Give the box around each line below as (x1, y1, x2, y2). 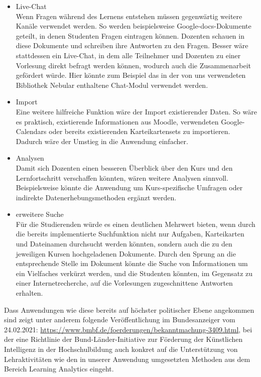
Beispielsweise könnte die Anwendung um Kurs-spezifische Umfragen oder (16, 182, 243, 193)
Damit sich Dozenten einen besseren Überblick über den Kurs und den (16, 162, 233, 173)
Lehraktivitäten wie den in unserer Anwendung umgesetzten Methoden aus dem (4, 353, 250, 364)
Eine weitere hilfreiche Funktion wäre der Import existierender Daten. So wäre (16, 106, 257, 116)
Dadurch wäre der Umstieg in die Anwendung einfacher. (16, 136, 188, 146)
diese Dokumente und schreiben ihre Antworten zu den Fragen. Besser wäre (16, 40, 248, 51)
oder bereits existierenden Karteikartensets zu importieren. (49, 126, 230, 137)
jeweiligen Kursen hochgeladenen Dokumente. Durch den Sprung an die (16, 248, 236, 259)
